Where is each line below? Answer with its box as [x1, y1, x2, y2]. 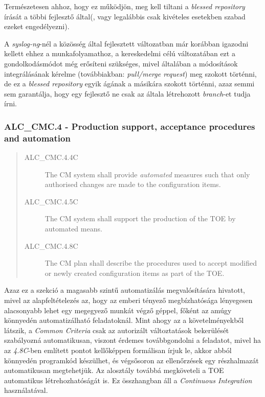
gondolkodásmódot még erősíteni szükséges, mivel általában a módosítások [4, 58, 238, 68]
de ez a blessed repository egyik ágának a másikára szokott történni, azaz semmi [4, 78, 255, 89]
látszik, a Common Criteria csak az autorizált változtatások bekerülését [4, 324, 229, 335]
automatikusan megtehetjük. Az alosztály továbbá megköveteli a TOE [4, 365, 224, 376]
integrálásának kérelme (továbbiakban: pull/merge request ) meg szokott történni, [4, 68, 257, 79]
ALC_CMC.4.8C [24, 240, 78, 251]
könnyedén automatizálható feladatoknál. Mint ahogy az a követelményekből [4, 315, 244, 325]
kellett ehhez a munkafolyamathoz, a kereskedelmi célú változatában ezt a [4, 48, 235, 59]
